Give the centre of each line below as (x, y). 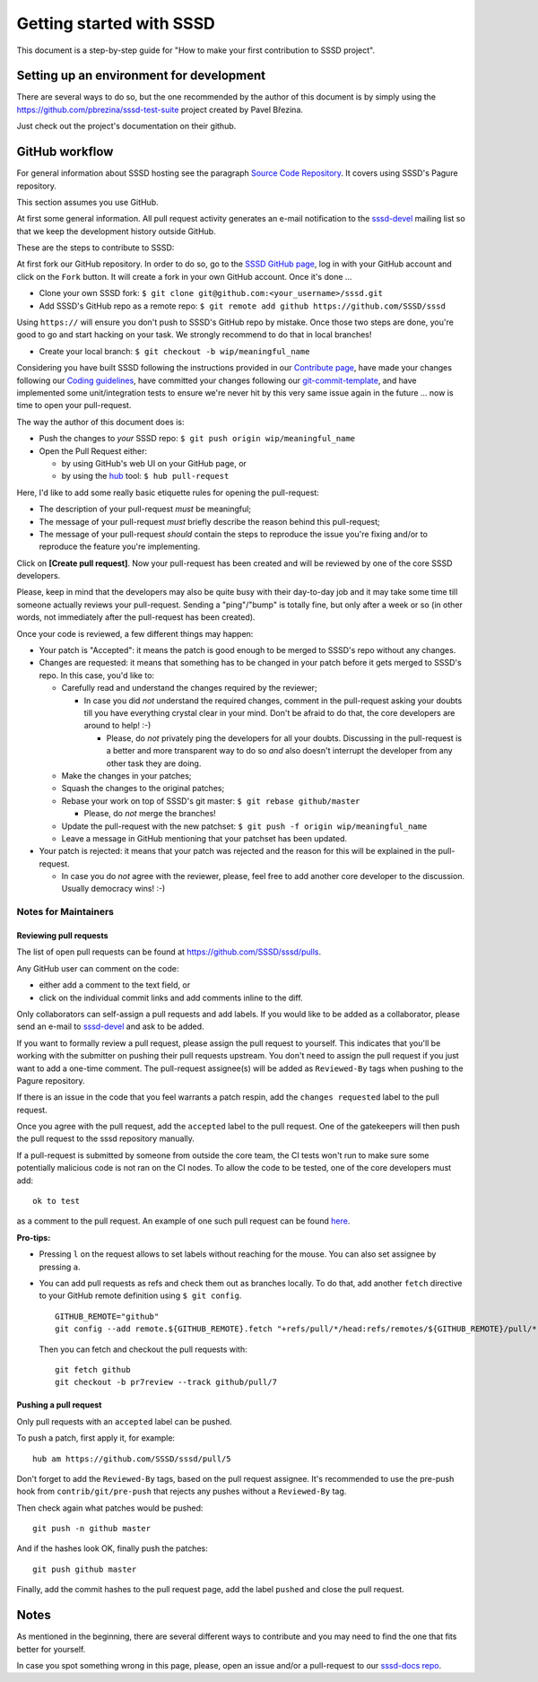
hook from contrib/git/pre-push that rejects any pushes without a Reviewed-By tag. (182, 1491)
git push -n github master (92, 1529)
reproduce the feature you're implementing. (120, 546)
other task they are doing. (154, 763)
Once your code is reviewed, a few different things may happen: (135, 633)
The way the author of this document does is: (100, 422)
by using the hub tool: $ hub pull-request (145, 476)
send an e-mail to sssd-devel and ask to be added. (111, 1026)
